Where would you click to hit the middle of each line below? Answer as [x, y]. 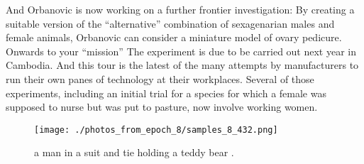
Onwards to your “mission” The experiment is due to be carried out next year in [181, 51]
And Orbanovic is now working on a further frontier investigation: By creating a [180, 9]
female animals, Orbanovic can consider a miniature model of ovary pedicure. [174, 37]
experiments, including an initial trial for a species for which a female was [166, 93]
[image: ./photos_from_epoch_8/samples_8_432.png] [156, 130]
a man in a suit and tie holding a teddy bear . [134, 152]
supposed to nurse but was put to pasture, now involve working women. [162, 107]
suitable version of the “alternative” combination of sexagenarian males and [170, 23]
